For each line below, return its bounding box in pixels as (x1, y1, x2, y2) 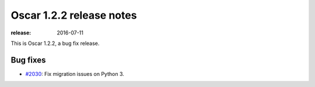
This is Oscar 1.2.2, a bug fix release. (10, 40, 100, 47)
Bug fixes (10, 55, 46, 65)
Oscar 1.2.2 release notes (10, 9, 137, 22)
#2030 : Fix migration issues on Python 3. (25, 70, 125, 77)
